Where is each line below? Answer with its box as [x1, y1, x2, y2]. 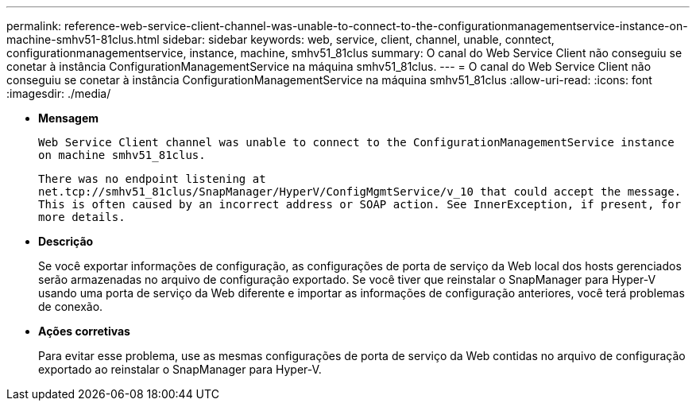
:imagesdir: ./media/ [6, 87, 111, 100]
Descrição [38, 235, 94, 248]
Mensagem [38, 111, 99, 125]
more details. [38, 211, 126, 223]
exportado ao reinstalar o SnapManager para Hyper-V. [38, 362, 322, 376]
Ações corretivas [38, 324, 130, 338]
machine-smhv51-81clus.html [6, 33, 160, 46]
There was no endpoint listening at [38, 172, 266, 185]
